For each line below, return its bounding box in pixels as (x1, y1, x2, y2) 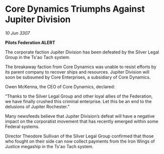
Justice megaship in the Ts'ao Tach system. (5, 143, 94, 149)
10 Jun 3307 (5, 30, 30, 36)
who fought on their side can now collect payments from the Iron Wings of (5, 138, 155, 144)
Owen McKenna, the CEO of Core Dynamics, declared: (5, 83, 115, 89)
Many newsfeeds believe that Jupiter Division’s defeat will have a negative (5, 113, 155, 119)
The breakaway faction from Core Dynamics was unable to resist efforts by (5, 64, 157, 70)
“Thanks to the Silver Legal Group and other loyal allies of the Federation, (5, 93, 153, 99)
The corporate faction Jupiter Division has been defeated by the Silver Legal (5, 49, 159, 55)
